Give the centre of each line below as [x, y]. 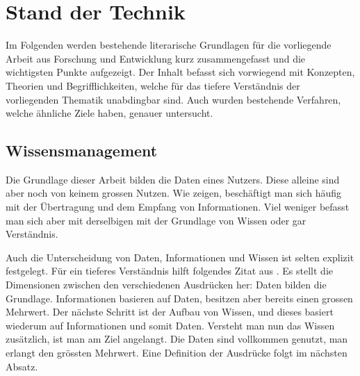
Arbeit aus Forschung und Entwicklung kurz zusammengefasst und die [156, 58]
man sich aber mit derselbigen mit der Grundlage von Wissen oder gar [156, 220]
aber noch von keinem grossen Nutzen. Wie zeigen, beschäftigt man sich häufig [173, 193]
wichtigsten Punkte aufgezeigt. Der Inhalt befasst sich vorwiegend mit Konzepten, [180, 72]
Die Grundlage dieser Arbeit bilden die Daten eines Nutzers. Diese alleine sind [173, 179]
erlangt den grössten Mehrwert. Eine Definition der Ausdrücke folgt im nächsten [177, 353]
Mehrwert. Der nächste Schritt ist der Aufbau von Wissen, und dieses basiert [170, 312]
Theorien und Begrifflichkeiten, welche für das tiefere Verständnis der [153, 85]
